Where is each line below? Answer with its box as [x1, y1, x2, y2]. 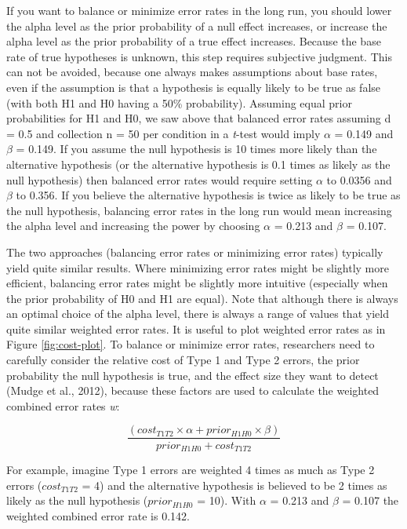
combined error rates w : [6, 397, 120, 414]
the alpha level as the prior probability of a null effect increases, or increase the [6, 17, 387, 34]
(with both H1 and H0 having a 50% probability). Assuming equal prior [6, 94, 352, 111]
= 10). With [197, 492, 256, 509]
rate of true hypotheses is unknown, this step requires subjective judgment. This [6, 48, 392, 64]
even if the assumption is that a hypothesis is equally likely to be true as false [6, 78, 381, 95]
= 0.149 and [334, 125, 394, 141]
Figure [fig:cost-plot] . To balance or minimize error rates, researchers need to [6, 336, 375, 352]
